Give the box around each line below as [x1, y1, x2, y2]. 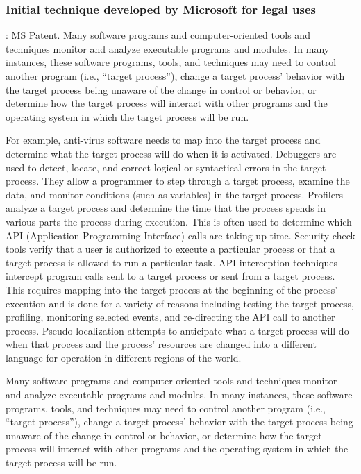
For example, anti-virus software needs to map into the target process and [6, 133, 321, 147]
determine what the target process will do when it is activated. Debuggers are [6, 146, 337, 160]
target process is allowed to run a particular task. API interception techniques [6, 255, 337, 269]
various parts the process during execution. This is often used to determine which [6, 214, 352, 228]
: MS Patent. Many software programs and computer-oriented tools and [6, 28, 310, 42]
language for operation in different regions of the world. [6, 350, 242, 364]
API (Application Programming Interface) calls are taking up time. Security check [6, 228, 355, 242]
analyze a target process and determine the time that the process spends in [6, 201, 326, 215]
